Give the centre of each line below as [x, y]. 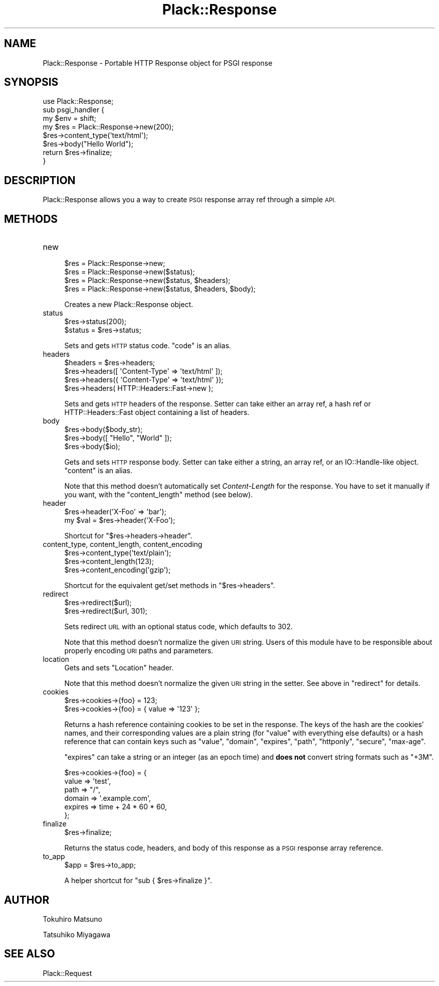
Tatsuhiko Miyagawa [77, 934]
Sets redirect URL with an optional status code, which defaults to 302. [178, 627]
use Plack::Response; [78, 101]
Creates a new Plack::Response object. [129, 305]
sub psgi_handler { [74, 110]
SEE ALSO [30, 954]
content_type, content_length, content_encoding [123, 544]
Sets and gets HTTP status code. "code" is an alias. [148, 346]
